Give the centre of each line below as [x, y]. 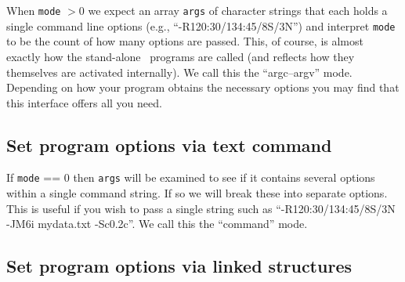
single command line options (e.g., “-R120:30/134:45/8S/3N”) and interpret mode [201, 25]
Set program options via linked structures [179, 266]
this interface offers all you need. [84, 102]
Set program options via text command [169, 145]
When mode [34, 10]
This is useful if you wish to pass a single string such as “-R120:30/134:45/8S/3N [201, 208]
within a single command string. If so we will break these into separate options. [197, 193]
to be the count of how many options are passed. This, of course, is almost [185, 41]
